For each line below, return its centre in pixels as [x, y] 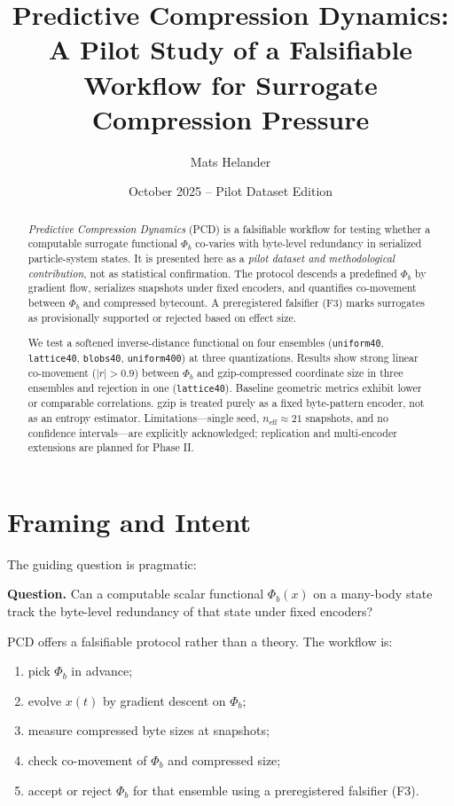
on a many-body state [373, 594]
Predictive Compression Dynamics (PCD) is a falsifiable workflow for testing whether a [229, 228]
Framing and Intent [129, 521]
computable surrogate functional [103, 243]
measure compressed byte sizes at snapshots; [149, 730]
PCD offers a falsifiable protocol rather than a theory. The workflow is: [200, 641]
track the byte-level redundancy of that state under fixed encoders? [190, 610]
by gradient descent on [164, 700]
